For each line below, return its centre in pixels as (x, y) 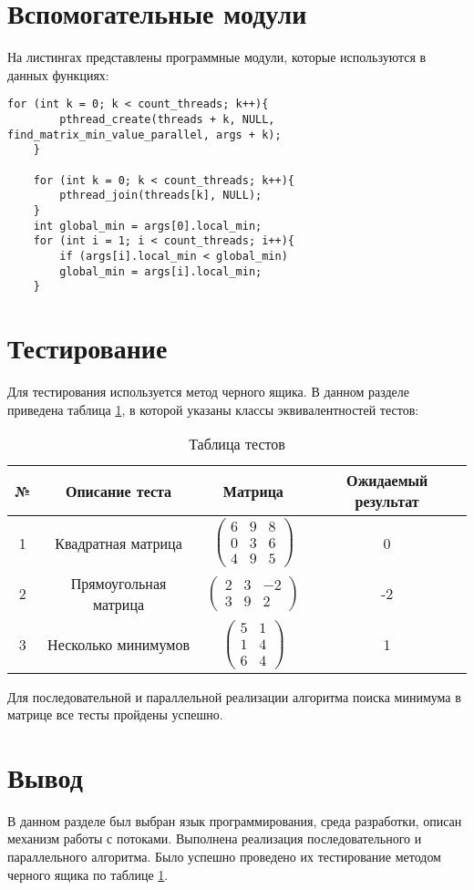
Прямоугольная (118, 583)
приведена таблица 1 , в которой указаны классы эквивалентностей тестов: (213, 409)
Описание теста (118, 491)
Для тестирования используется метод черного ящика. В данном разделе (208, 391)
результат (387, 502)
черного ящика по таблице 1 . (88, 874)
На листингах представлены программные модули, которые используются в (217, 57)
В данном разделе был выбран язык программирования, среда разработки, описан (235, 820)
